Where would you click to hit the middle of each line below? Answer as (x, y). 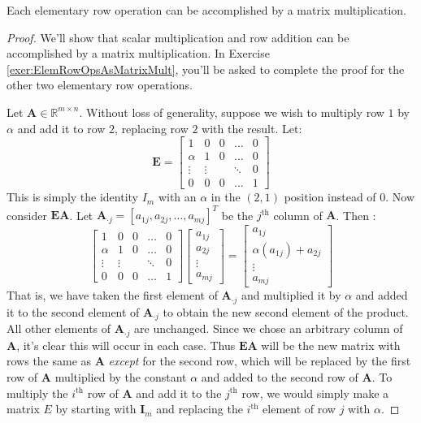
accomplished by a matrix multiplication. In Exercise (138, 53)
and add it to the (179, 393)
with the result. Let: (252, 128)
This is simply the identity (73, 197)
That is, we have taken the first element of (112, 295)
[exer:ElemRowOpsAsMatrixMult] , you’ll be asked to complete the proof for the (206, 69)
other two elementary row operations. (100, 85)
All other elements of (59, 328)
